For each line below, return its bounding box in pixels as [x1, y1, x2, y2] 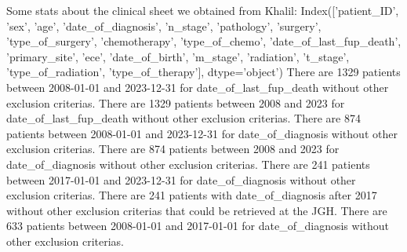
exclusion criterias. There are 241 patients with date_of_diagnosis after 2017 [6, 187, 377, 203]
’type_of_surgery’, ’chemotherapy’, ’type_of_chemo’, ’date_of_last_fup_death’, [6, 33, 402, 49]
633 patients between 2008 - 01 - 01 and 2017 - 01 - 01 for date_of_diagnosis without [6, 217, 389, 234]
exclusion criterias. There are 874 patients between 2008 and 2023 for [6, 141, 340, 157]
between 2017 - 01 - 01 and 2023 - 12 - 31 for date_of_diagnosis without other [6, 171, 356, 188]
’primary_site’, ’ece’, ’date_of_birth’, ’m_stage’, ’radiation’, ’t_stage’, [6, 48, 350, 64]
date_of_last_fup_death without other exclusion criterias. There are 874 [6, 110, 361, 126]
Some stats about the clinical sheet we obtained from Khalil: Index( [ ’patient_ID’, [6, 2, 399, 18]
